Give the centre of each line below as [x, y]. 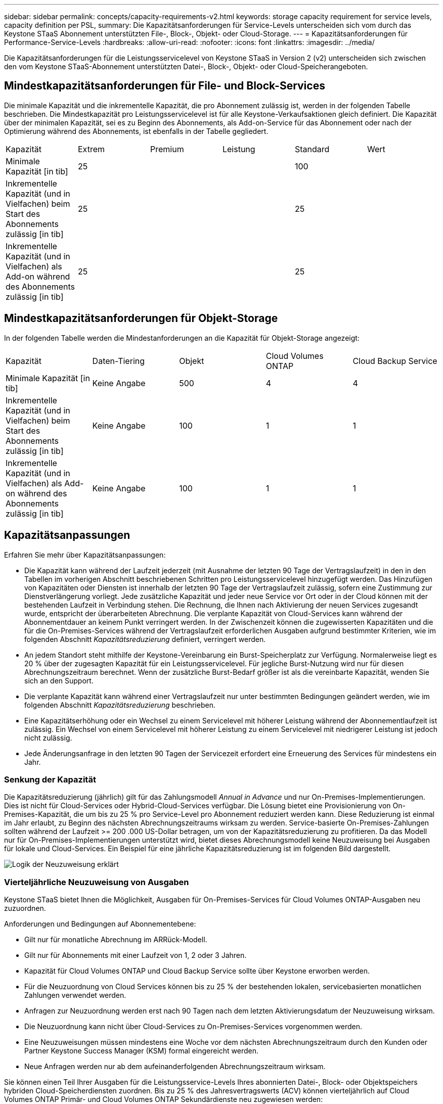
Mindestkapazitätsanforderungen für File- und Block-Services [165, 86]
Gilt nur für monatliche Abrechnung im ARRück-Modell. [116, 940]
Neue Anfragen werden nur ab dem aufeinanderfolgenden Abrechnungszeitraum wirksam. [175, 1067]
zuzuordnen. [25, 908]
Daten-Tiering [119, 361]
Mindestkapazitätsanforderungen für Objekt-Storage [141, 318]
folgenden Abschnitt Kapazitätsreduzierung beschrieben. [120, 705]
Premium [167, 149]
